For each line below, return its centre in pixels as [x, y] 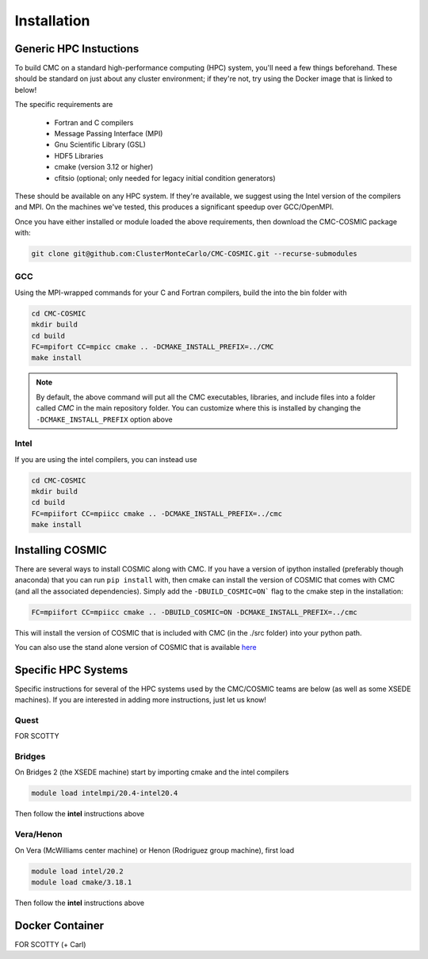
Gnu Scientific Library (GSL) [100, 145]
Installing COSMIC [61, 550]
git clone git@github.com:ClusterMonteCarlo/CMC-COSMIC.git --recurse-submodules [195, 254]
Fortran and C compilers [94, 122]
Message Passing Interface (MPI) [109, 134]
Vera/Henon [38, 835]
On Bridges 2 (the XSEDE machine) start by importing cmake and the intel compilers [152, 772]
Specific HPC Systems [71, 670]
